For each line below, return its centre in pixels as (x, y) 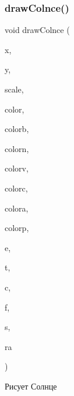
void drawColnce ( (37, 30)
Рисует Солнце (31, 386)
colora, (17, 208)
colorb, (17, 129)
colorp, (17, 228)
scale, (14, 89)
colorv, (17, 168)
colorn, (17, 148)
